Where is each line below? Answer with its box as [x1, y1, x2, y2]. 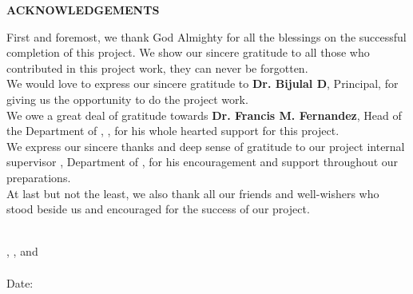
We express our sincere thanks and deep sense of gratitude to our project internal [6, 137, 405, 154]
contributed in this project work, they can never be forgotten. [6, 59, 308, 76]
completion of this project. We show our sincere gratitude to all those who [6, 44, 370, 61]
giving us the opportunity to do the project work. [6, 90, 248, 107]
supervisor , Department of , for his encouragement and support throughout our [6, 153, 399, 170]
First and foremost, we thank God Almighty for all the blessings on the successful [6, 28, 407, 45]
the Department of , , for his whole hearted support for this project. [6, 122, 340, 139]
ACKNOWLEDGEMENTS [6, 2, 160, 18]
